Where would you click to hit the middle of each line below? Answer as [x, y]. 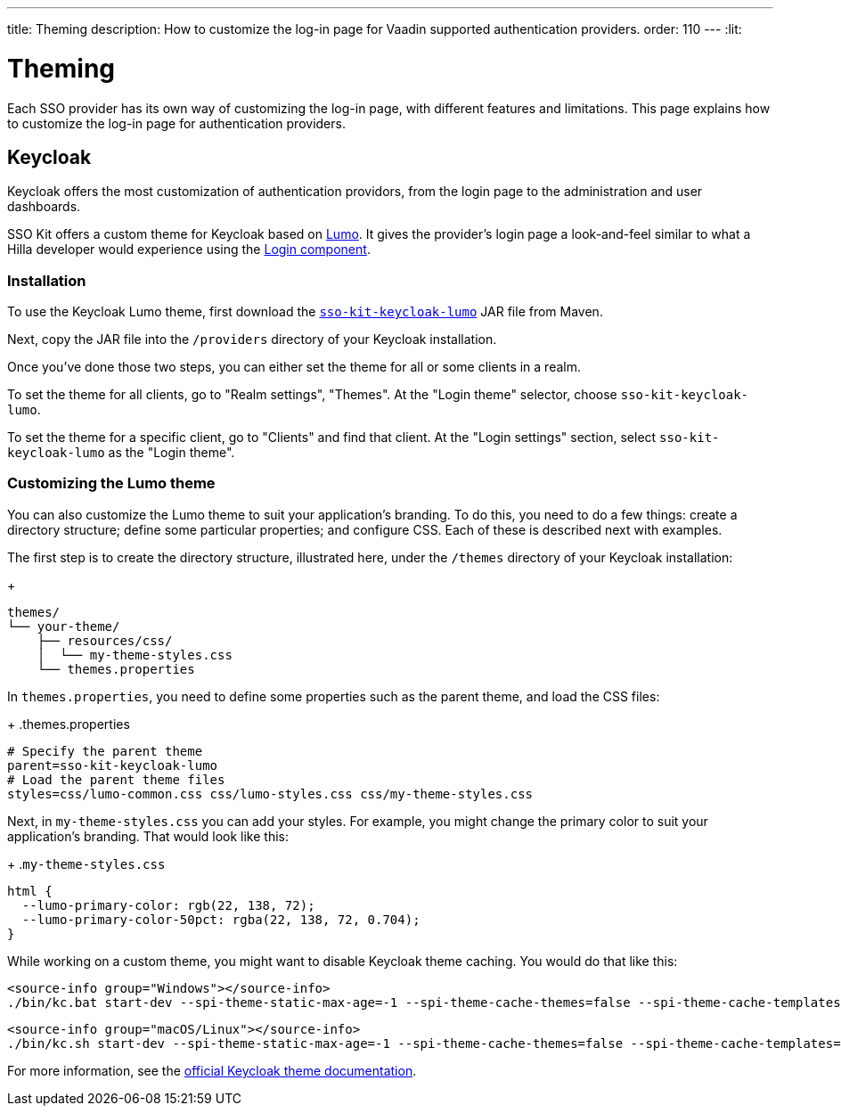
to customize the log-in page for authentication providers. [176, 123]
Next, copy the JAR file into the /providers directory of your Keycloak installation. [252, 340]
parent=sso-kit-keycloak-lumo [113, 765]
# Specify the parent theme [105, 751]
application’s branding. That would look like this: [148, 836]
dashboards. [44, 207]
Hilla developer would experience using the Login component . [189, 250]
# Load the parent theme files [116, 779]
